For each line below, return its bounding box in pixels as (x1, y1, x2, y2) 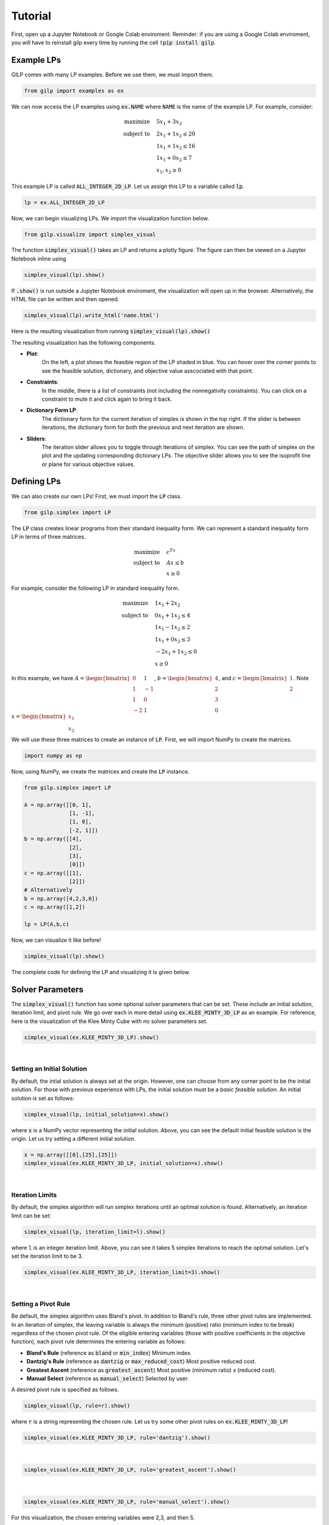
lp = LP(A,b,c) (24, 921, 69, 928)
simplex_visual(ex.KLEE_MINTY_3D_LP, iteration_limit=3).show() (24, 1269, 221, 1276)
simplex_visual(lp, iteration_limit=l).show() (24, 1228, 166, 1235)
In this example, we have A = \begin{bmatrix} (11, 675, 130, 682)
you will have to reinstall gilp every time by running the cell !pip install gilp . (11, 38, 216, 46)
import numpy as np (24, 752, 82, 759)
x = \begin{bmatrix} (11, 713, 66, 720)
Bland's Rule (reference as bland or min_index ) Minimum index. (26, 1349, 192, 1357)
